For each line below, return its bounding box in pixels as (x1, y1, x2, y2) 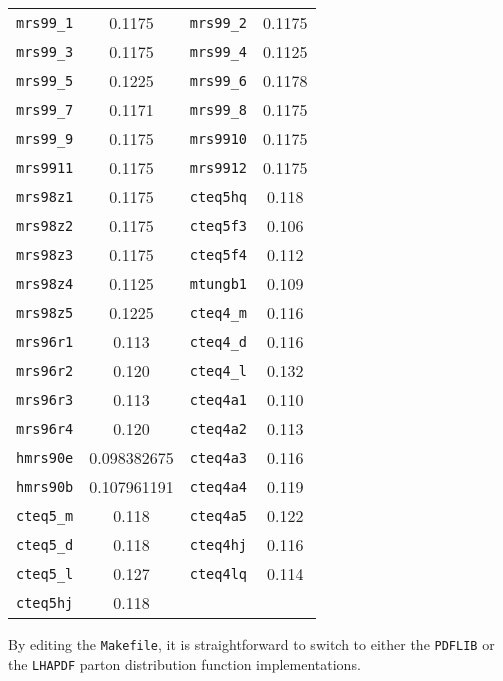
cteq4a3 (189, 449, 248, 466)
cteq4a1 (189, 391, 248, 408)
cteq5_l (16, 565, 74, 582)
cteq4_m (189, 304, 248, 321)
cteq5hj (16, 594, 74, 611)
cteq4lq (189, 565, 248, 582)
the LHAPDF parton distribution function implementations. (8, 653, 361, 674)
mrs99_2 (189, 14, 248, 31)
